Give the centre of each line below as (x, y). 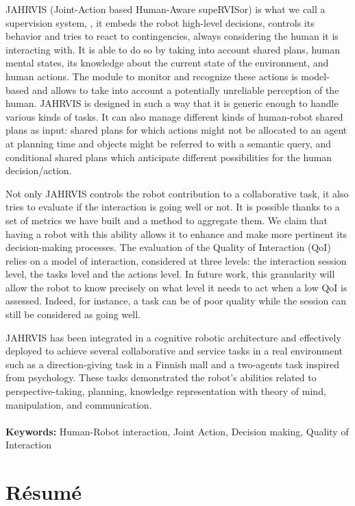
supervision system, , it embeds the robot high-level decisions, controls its (160, 22)
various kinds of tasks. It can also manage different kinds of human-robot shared (174, 116)
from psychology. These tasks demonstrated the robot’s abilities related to (161, 377)
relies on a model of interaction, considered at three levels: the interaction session (176, 260)
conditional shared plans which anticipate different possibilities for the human (169, 157)
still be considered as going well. (73, 314)
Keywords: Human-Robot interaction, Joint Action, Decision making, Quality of (177, 431)
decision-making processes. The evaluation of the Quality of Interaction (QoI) (168, 247)
